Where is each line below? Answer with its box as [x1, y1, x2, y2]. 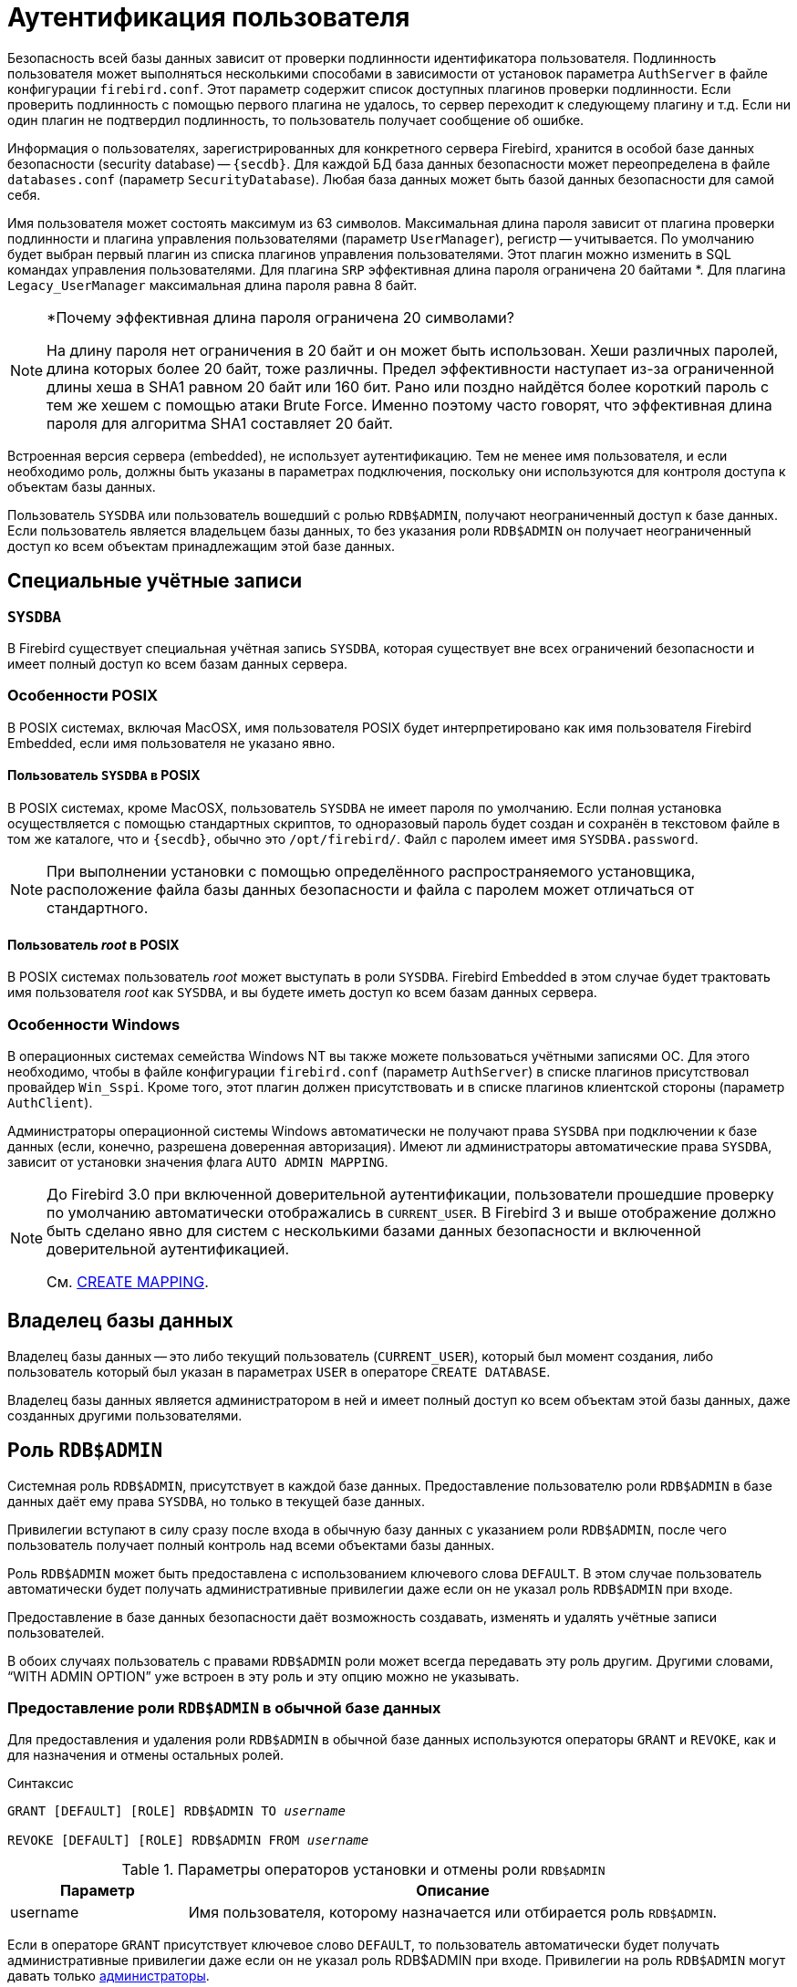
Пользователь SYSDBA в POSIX [7, 767, 201, 784]
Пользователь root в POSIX [7, 936, 180, 952]
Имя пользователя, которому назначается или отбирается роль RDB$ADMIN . [188, 1903, 718, 1922]
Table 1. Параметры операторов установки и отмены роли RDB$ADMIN [121, 1860, 606, 1879]
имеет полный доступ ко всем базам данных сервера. [7, 655, 348, 671]
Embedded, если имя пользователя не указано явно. [7, 734, 336, 751]
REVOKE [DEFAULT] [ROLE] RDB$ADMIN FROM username [7, 1833, 369, 1848]
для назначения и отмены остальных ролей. [7, 1747, 284, 1763]
